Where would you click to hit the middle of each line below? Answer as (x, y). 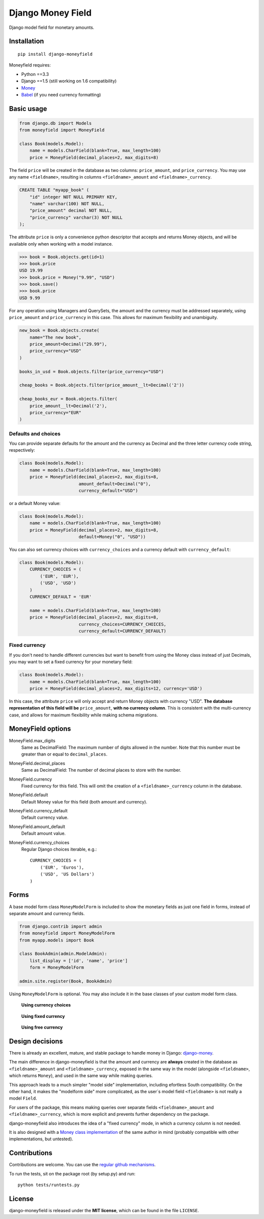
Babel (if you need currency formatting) (61, 94)
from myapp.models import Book (57, 940)
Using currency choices (46, 1005)
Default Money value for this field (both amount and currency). (84, 802)
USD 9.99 (30, 298)
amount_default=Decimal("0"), (115, 484)
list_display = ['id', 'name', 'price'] (79, 961)
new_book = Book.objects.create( (59, 331)
